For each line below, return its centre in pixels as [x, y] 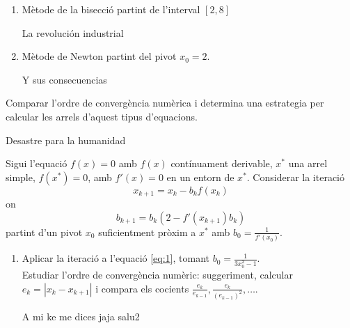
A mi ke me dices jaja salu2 [81, 316]
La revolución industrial [73, 32]
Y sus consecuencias [64, 79]
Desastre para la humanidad [66, 140]
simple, [21, 177]
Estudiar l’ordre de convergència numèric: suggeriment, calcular [157, 275]
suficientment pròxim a [147, 232]
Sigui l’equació [37, 163]
